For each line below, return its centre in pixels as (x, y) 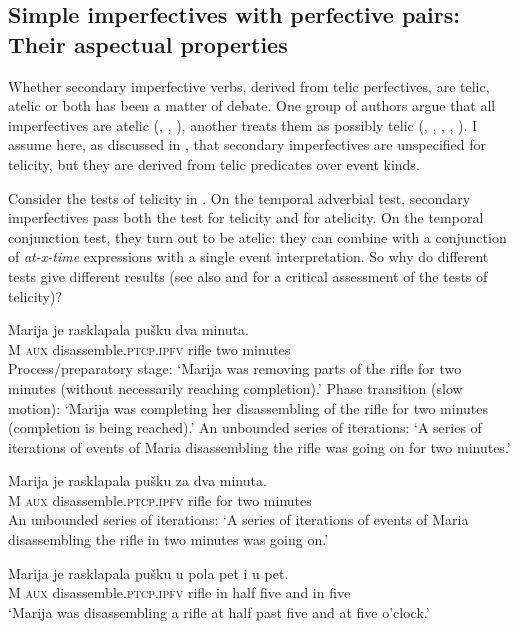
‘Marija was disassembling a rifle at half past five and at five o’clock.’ (219, 611)
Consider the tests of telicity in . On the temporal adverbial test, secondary (239, 197)
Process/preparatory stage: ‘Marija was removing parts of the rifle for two (235, 368)
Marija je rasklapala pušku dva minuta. (128, 329)
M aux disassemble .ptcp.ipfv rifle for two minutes (160, 499)
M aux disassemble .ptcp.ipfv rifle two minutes (149, 348)
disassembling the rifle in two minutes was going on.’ (168, 539)
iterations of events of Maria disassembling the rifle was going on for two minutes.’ (259, 446)
